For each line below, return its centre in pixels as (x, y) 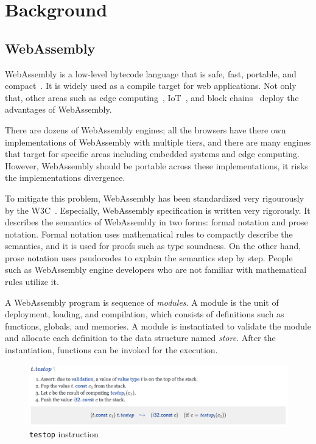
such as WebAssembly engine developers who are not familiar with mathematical (156, 270)
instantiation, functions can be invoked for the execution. (111, 350)
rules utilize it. (32, 282)
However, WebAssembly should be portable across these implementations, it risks (156, 165)
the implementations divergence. (65, 178)
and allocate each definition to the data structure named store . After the (140, 338)
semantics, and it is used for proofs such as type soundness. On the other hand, (153, 246)
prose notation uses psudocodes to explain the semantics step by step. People (149, 257)
